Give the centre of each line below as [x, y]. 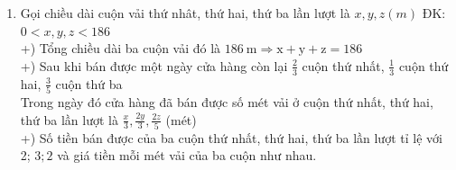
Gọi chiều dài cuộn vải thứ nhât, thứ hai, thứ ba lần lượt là [185, 13]
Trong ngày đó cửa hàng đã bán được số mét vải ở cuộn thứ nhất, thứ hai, [227, 101]
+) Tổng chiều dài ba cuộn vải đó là [121, 48]
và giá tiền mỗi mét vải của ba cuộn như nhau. [187, 155]
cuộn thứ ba [89, 83]
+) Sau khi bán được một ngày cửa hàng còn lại [154, 65]
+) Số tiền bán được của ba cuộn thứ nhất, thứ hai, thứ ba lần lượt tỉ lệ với [231, 137]
